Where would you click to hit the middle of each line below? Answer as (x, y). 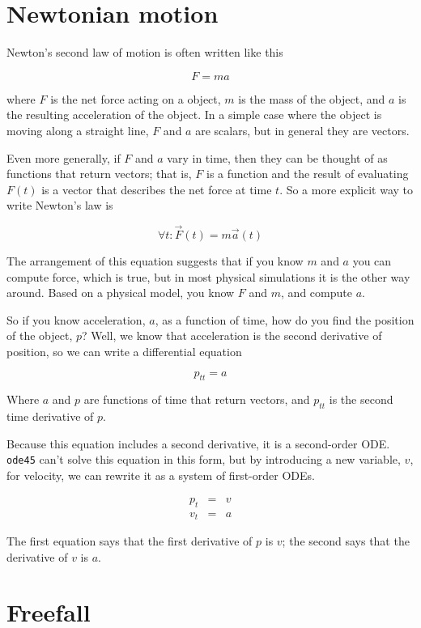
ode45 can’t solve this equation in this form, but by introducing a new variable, (204, 459)
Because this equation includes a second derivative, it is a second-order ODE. (198, 443)
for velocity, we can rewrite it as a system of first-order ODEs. (161, 475)
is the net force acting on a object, (136, 98)
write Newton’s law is (60, 205)
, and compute (317, 293)
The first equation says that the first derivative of (130, 541)
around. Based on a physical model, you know (121, 293)
